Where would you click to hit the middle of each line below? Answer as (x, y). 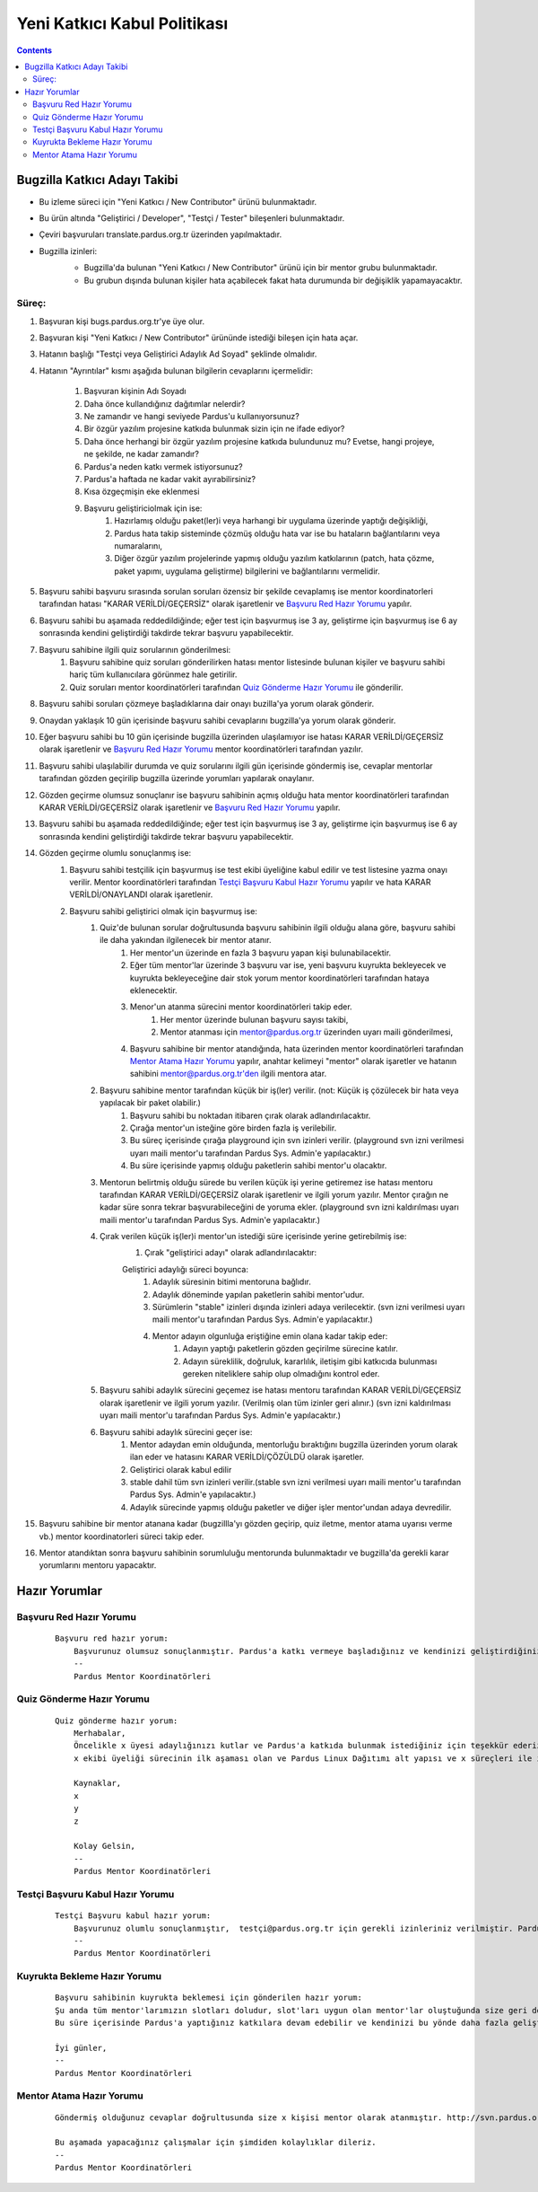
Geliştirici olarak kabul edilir (181, 1469)
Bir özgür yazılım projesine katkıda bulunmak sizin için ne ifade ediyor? (214, 429)
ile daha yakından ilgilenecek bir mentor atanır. (186, 940)
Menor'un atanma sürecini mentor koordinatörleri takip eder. (242, 1007)
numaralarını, (139, 546)
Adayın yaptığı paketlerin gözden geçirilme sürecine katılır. (291, 1349)
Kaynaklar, (97, 1783)
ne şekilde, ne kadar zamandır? (142, 454)
